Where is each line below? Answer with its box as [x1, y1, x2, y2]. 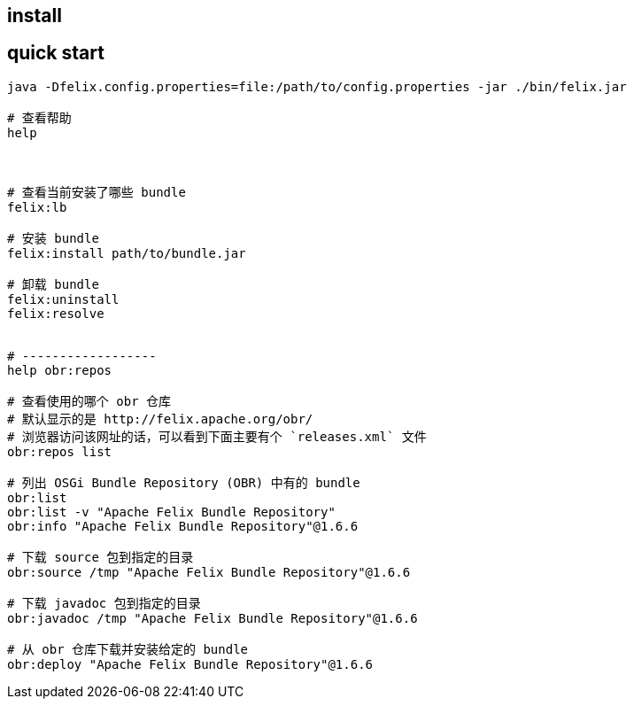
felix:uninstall [7, 291, 120, 306]
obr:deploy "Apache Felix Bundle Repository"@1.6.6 [7, 656, 374, 671]
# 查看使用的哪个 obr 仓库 [7, 393, 172, 408]
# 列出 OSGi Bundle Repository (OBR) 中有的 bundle [7, 475, 360, 490]
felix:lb [7, 199, 67, 214]
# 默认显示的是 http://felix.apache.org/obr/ [7, 411, 313, 426]
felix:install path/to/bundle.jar [7, 245, 246, 260]
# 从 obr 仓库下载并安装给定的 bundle [7, 641, 249, 656]
